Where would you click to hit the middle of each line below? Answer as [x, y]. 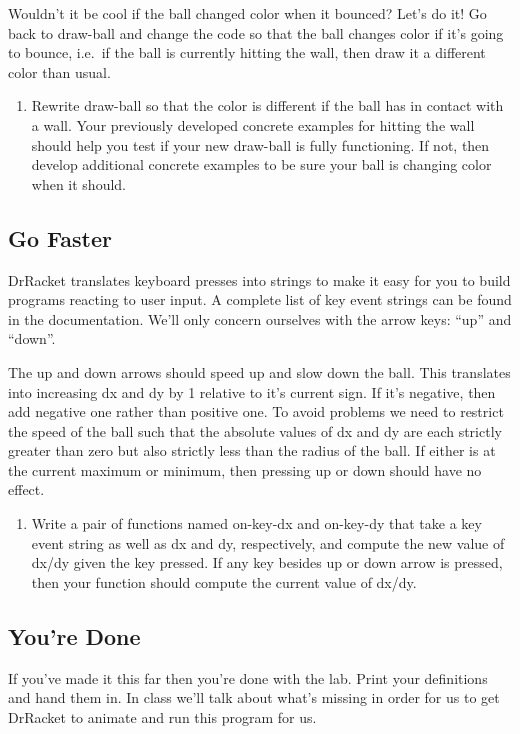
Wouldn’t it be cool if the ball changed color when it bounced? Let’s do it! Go [247, 13]
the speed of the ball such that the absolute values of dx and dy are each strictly [255, 430]
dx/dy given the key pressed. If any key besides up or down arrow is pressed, [267, 562]
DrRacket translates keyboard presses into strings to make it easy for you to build [259, 279]
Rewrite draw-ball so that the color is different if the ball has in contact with [267, 105]
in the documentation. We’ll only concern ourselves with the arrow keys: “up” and [260, 318]
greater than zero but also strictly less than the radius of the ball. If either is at [252, 450]
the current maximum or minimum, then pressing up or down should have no [245, 469]
